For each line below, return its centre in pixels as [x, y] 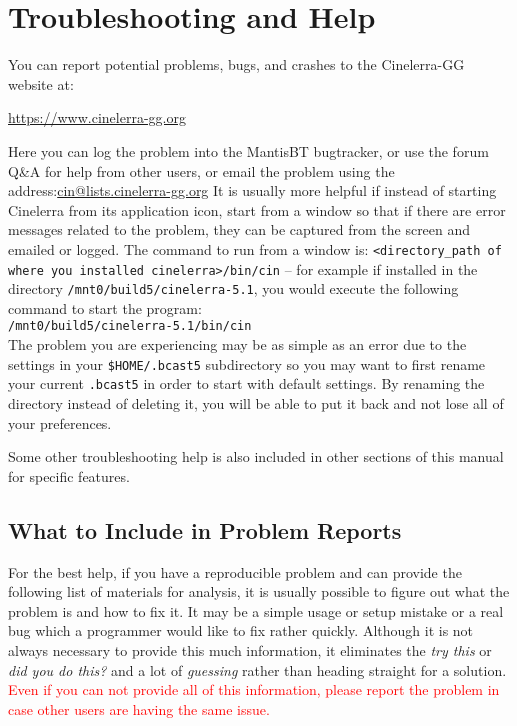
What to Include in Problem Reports [205, 529]
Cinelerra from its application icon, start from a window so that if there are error [257, 209]
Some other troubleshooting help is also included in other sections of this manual [256, 456]
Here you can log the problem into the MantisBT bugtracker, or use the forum [248, 150]
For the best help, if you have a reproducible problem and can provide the [235, 571]
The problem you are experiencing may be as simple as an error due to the [237, 344]
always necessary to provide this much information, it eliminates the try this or [250, 649]
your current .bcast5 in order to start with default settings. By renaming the [246, 383]
